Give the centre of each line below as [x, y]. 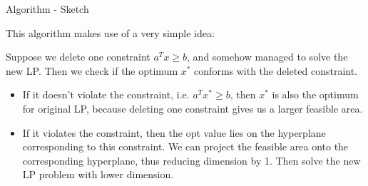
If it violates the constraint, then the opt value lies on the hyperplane [174, 132]
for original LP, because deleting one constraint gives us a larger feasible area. [193, 108]
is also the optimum [315, 94]
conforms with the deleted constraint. [276, 70]
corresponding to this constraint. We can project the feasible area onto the [185, 146]
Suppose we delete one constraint [78, 57]
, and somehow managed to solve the [267, 57]
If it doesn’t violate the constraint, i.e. [106, 94]
